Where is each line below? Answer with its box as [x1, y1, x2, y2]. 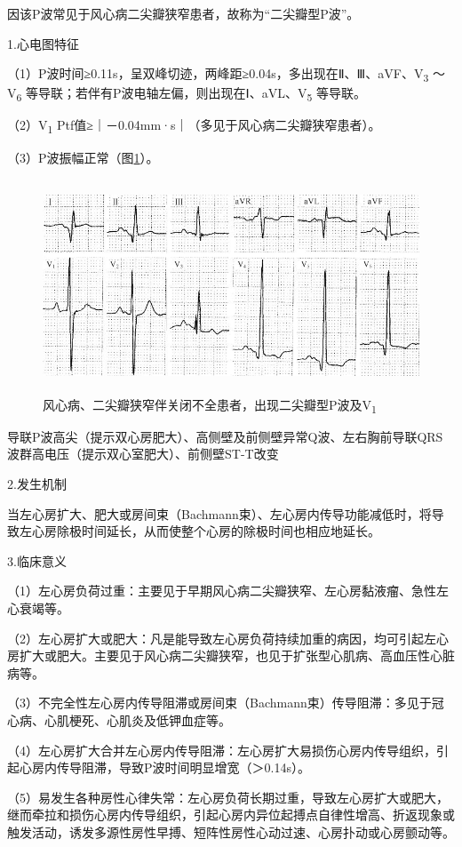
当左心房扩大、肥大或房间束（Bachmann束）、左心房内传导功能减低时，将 [7, 504, 432, 523]
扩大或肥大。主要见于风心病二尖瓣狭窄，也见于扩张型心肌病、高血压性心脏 [19, 646, 455, 665]
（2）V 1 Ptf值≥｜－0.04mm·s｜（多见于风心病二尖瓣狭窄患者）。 [7, 116, 381, 137]
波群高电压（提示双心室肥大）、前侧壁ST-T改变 [7, 444, 279, 463]
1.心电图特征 [7, 34, 79, 52]
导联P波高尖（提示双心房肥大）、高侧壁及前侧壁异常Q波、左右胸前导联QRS [7, 427, 443, 445]
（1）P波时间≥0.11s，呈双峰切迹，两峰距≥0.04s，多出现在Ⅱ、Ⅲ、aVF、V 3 [7, 64, 429, 84]
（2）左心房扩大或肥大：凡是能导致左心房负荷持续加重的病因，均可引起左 [7, 628, 436, 647]
